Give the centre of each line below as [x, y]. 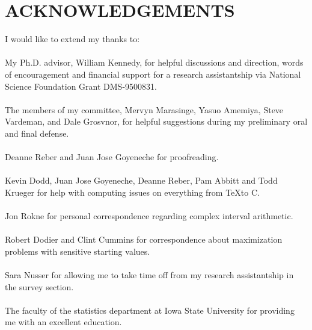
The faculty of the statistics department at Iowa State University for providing [150, 310]
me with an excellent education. [63, 322]
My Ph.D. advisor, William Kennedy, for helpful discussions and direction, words [154, 62]
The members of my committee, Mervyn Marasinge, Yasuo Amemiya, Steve [144, 109]
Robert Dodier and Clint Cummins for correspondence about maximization [144, 239]
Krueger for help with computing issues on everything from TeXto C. [132, 192]
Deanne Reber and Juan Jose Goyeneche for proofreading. [112, 157]
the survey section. [39, 286]
